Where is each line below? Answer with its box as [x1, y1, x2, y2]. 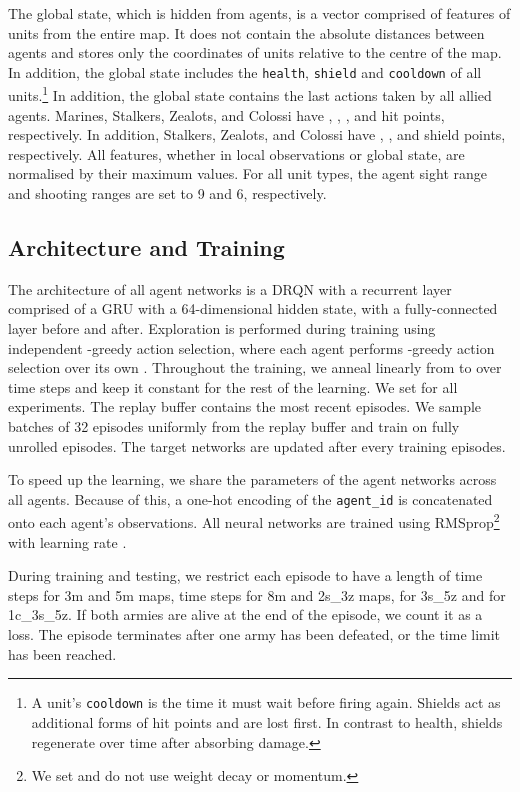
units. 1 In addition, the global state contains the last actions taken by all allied [8, 82, 492, 106]
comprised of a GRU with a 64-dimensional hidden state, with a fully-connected [8, 298, 498, 319]
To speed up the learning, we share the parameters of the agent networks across [8, 469, 497, 490]
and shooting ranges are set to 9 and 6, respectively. [8, 183, 327, 204]
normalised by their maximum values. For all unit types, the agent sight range [8, 163, 487, 184]
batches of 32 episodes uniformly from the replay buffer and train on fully [8, 416, 460, 437]
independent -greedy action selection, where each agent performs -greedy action [8, 337, 495, 358]
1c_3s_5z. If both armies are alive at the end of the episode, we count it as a [8, 604, 483, 625]
